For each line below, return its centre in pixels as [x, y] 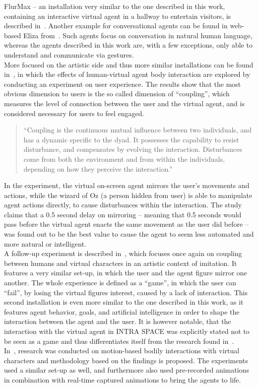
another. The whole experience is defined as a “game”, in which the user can [120, 283]
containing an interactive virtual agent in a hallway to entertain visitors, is [118, 16]
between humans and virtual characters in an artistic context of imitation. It [121, 263]
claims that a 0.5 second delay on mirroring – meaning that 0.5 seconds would [123, 214]
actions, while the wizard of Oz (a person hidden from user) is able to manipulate [128, 195]
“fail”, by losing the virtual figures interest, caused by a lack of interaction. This [126, 292]
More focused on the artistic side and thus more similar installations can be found [129, 64]
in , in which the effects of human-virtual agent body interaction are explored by [127, 74]
